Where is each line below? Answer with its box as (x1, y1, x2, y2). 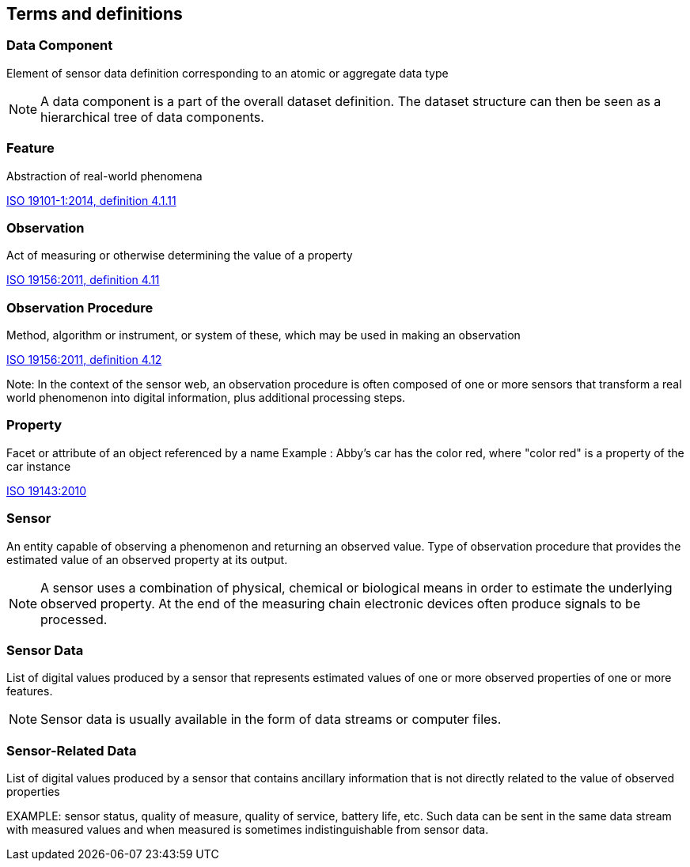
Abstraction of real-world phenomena (6, 168, 203, 183)
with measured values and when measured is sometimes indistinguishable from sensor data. (6, 823, 489, 837)
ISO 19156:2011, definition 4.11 (6, 273, 160, 287)
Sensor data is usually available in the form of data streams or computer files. (40, 711, 502, 728)
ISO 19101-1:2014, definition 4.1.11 (6, 193, 176, 207)
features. (6, 684, 53, 699)
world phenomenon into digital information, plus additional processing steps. (6, 391, 406, 405)
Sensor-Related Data (6, 742, 137, 759)
